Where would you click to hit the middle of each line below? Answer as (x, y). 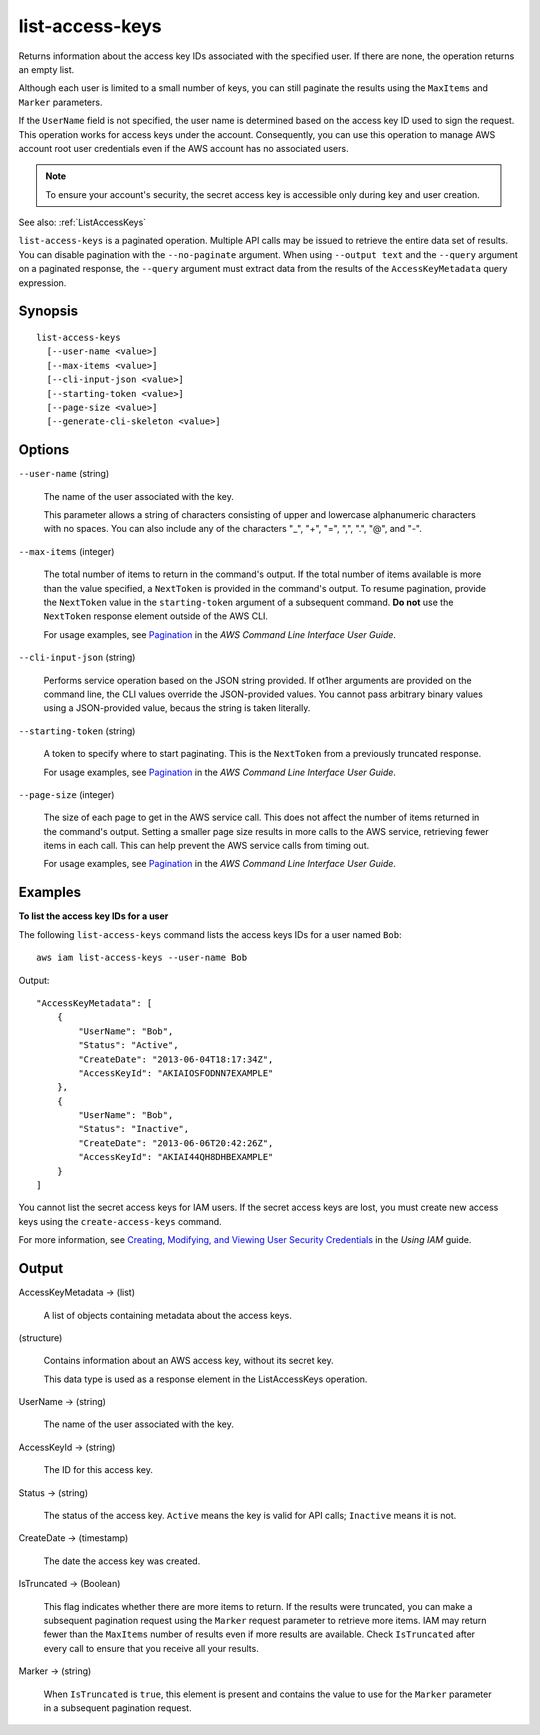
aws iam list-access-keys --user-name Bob (142, 958)
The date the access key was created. (122, 1561)
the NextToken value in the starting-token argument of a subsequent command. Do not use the (248, 602)
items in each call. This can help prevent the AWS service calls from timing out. (206, 846)
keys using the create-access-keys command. (120, 1221)
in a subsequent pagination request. (117, 1707)
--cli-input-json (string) (77, 657)
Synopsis (48, 311)
